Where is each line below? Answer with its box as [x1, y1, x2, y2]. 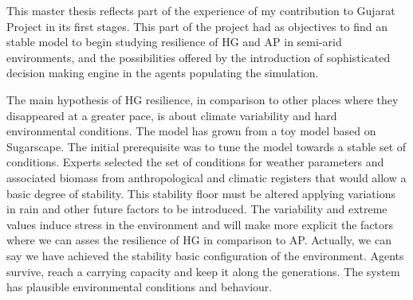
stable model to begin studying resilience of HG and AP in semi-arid [6, 33, 342, 50]
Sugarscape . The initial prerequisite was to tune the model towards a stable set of [6, 138, 407, 154]
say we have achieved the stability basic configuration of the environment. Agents [6, 247, 404, 263]
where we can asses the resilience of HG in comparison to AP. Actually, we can [6, 232, 391, 248]
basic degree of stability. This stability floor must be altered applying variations [6, 185, 395, 201]
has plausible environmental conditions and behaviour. [6, 279, 273, 295]
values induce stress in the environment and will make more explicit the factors [6, 216, 394, 232]
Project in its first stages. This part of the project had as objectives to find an [6, 18, 388, 34]
